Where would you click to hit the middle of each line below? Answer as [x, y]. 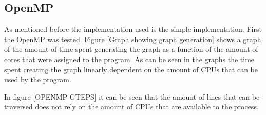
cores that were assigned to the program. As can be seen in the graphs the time [129, 59]
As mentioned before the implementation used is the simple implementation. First [133, 29]
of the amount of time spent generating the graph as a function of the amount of [131, 49]
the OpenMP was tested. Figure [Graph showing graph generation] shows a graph [133, 39]
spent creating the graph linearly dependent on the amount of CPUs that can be [131, 69]
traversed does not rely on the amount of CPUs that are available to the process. [131, 107]
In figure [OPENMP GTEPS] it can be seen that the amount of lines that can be [132, 96]
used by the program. [38, 79]
